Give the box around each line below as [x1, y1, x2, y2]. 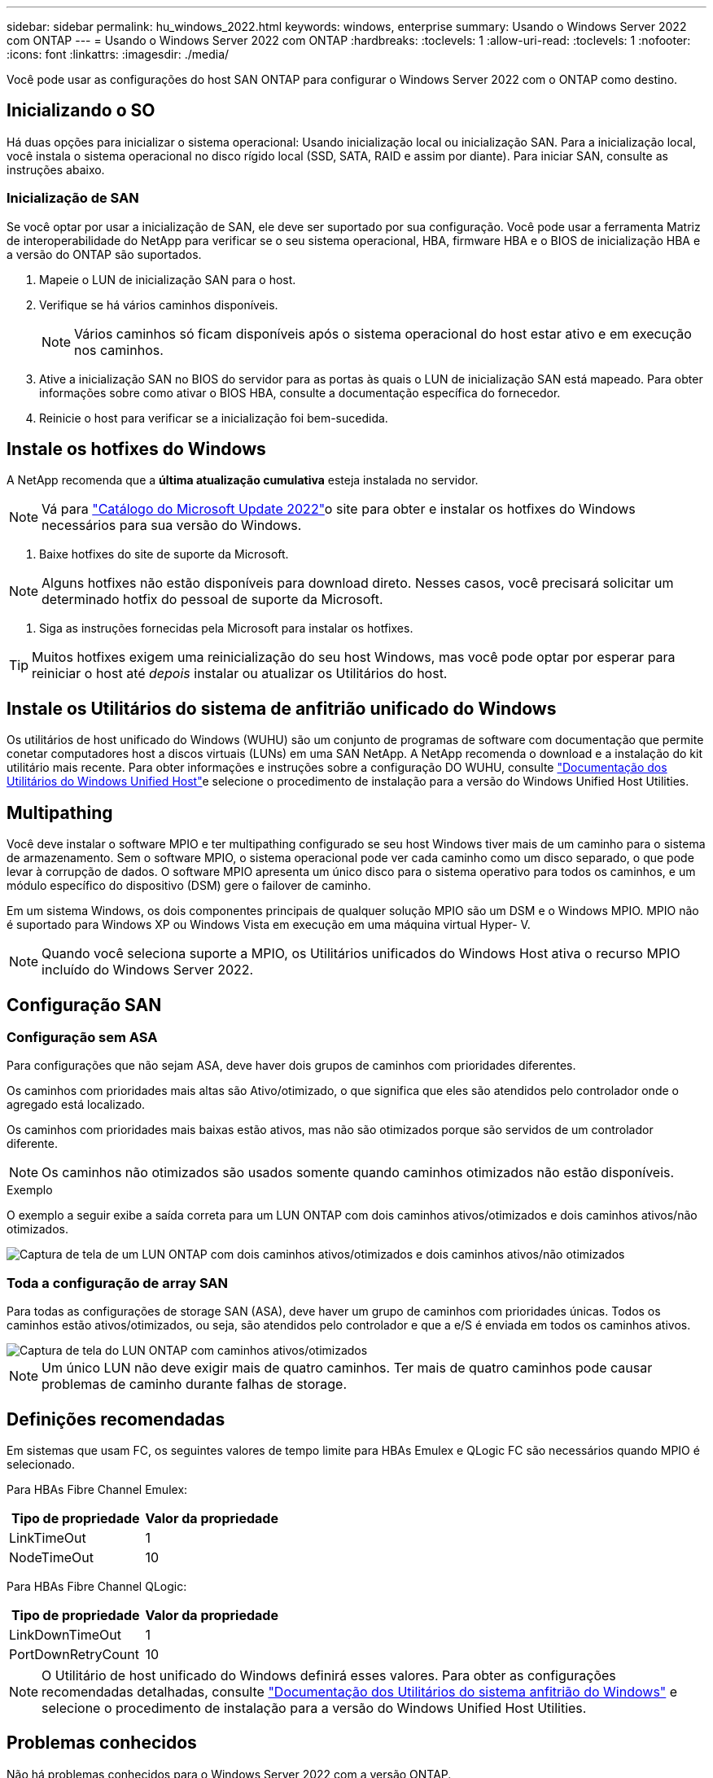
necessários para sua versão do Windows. [42, 517, 302, 534]
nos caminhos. [74, 341, 164, 358]
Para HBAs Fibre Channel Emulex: [7, 1482, 188, 1496]
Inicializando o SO [7, 100, 155, 121]
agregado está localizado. [7, 1097, 146, 1112]
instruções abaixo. [7, 162, 105, 177]
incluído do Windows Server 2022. [42, 961, 254, 979]
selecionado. [7, 1456, 76, 1471]
